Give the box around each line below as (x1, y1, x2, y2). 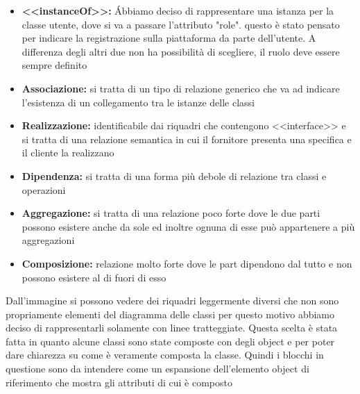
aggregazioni (22, 233, 75, 247)
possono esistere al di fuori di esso (22, 270, 166, 284)
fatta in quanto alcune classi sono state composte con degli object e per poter (6, 334, 335, 348)
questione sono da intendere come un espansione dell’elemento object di (6, 361, 309, 376)
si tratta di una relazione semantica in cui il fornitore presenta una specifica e (22, 131, 352, 146)
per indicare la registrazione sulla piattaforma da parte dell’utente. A (22, 31, 316, 45)
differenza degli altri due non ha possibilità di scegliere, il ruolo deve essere (22, 44, 340, 58)
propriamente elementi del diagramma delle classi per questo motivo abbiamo (6, 306, 335, 321)
